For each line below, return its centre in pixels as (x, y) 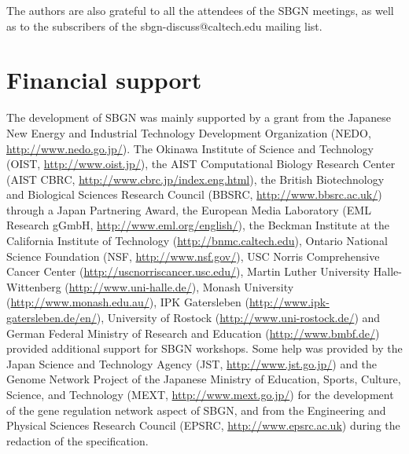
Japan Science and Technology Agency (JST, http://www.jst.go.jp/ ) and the (192, 363)
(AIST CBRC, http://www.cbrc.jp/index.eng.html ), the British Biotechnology (195, 179)
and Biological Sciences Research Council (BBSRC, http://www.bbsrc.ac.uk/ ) (194, 194)
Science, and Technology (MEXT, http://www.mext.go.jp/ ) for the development (200, 394)
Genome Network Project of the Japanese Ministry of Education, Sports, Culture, (204, 379)
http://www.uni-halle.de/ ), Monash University (181, 286)
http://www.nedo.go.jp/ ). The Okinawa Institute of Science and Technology (190, 148)
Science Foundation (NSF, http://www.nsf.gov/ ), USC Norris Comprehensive (193, 256)
